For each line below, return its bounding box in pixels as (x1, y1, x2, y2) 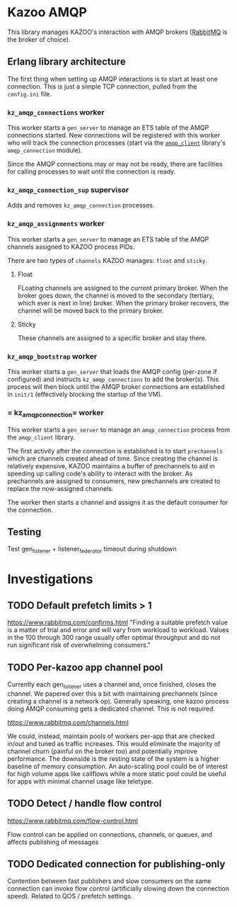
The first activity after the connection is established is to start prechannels (7, 446, 223, 455)
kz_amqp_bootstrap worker (7, 351, 98, 361)
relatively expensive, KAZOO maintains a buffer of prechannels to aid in (7, 461, 215, 470)
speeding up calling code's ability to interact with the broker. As (7, 469, 193, 478)
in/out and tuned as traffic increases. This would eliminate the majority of (7, 739, 221, 748)
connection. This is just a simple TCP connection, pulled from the (7, 82, 197, 91)
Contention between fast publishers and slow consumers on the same (7, 877, 212, 886)
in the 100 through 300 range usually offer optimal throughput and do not (7, 633, 221, 642)
